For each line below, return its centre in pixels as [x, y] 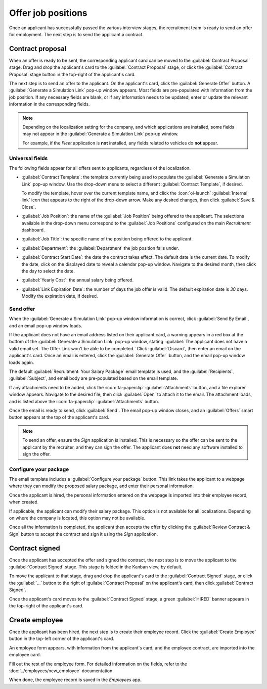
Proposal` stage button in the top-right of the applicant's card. [72, 74]
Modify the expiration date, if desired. [60, 296]
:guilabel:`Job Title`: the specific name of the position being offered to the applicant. [107, 239]
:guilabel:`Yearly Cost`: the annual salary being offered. [77, 280]
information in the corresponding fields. [49, 104]
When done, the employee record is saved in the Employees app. [75, 680]
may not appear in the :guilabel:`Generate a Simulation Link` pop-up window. [101, 134]
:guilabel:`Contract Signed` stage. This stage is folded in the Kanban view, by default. [96, 567]
